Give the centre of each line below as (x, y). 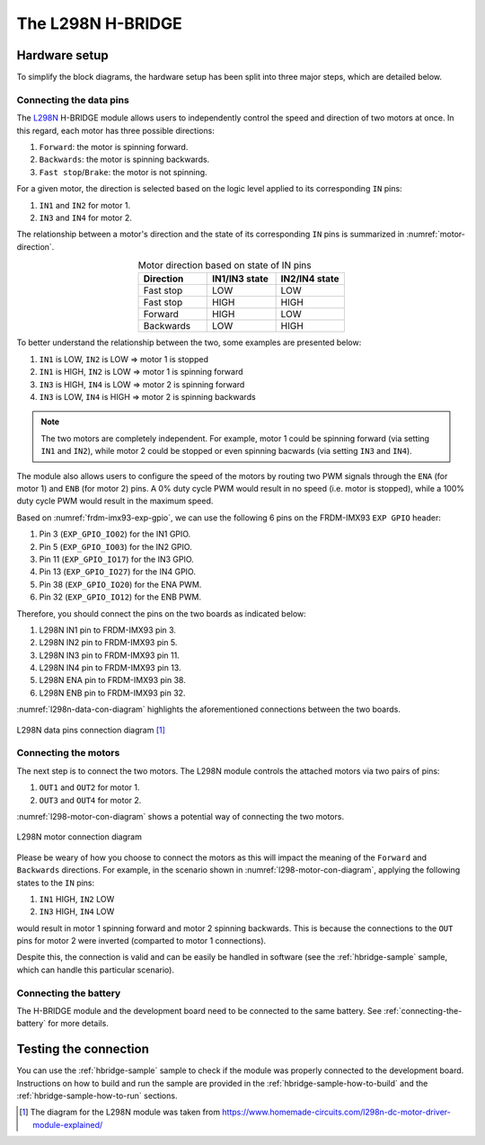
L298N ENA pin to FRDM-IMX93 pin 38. (112, 680)
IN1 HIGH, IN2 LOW (77, 899)
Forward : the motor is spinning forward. (114, 146)
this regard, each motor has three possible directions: (115, 130)
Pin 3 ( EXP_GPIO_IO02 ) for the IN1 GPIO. (115, 534)
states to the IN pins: (56, 883)
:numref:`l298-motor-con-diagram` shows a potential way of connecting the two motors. (181, 816)
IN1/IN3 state (241, 279)
